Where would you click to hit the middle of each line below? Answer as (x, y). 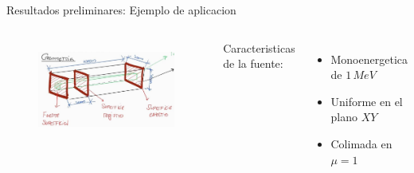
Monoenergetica (369, 59)
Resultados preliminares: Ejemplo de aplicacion (121, 10)
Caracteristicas (259, 47)
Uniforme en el (367, 101)
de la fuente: (253, 63)
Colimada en (361, 143)
